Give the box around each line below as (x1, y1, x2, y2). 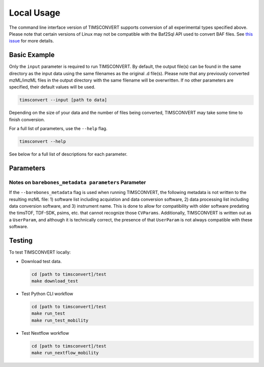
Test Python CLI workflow (21, 291, 73, 297)
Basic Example (9, 51, 55, 59)
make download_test (31, 278, 78, 283)
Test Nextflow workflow (21, 330, 69, 336)
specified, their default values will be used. (9, 84, 95, 90)
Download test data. (21, 258, 62, 264)
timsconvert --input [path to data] (19, 97, 108, 103)
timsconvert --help (19, 139, 66, 144)
